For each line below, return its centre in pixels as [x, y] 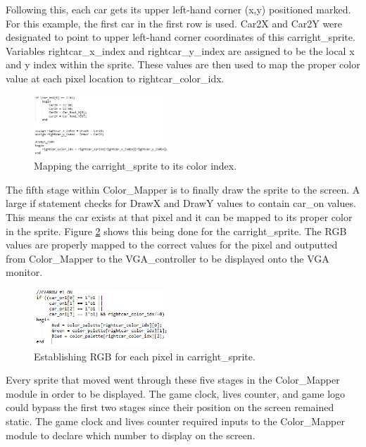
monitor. [24, 272]
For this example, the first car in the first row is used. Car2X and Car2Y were [174, 23]
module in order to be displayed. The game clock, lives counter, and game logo [176, 393]
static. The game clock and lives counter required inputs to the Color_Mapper [175, 421]
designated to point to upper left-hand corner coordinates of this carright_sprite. [181, 37]
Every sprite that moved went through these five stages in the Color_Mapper [173, 380]
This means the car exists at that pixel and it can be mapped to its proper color [179, 216]
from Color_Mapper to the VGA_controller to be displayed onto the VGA [168, 258]
